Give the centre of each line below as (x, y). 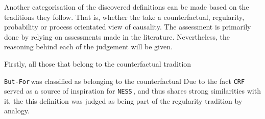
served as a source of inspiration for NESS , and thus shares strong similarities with (132, 91)
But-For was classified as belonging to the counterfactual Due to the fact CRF (125, 81)
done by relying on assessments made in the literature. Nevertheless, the (117, 36)
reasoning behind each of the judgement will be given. (88, 47)
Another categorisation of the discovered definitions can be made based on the (127, 7)
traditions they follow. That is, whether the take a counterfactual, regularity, (124, 17)
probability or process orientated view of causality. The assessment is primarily (128, 27)
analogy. (17, 111)
